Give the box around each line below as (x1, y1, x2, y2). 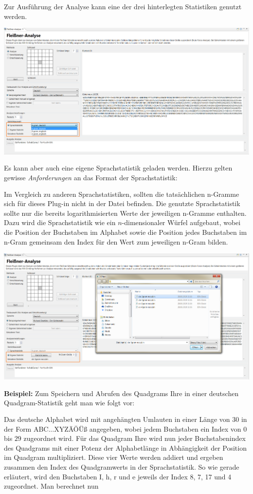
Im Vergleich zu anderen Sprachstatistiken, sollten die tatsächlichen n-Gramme (4, 189, 239, 199)
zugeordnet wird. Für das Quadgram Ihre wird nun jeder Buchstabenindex (23, 433, 246, 443)
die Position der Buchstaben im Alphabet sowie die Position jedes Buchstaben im (4, 227, 247, 237)
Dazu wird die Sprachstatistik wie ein (4, 217, 116, 228)
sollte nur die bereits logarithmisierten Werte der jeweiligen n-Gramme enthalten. (4, 208, 247, 218)
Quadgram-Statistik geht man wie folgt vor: (4, 398, 135, 408)
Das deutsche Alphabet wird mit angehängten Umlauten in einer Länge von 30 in (4, 414, 247, 424)
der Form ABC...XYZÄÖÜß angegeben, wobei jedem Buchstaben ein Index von (4, 423, 241, 434)
